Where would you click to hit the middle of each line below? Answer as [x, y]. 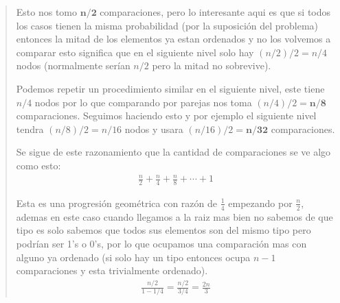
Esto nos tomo [47, 12]
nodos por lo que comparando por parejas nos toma [143, 102]
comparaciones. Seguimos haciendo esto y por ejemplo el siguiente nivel [166, 116]
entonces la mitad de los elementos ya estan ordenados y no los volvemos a [173, 39]
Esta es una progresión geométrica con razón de [117, 203]
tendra [30, 129]
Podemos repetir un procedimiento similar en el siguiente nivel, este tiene [170, 88]
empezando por [260, 203]
